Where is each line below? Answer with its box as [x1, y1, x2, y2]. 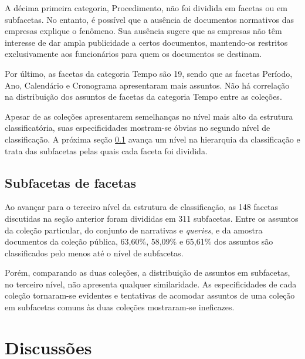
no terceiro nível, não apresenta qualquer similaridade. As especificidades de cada [5, 277, 297, 290]
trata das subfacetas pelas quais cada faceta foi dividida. [5, 144, 208, 157]
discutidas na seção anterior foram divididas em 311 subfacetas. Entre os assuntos [5, 212, 299, 224]
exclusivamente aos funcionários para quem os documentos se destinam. [5, 48, 262, 60]
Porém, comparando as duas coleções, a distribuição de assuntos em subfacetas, [5, 266, 290, 279]
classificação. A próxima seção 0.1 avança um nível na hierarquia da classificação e [5, 133, 300, 145]
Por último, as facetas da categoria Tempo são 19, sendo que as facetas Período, [5, 67, 293, 79]
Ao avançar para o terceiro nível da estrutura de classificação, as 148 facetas [5, 201, 279, 213]
